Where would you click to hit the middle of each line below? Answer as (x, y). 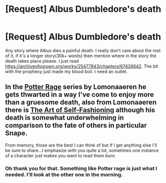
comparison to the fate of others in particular (76, 126)
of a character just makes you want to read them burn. (61, 155)
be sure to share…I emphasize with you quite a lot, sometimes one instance (82, 150)
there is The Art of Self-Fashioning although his (80, 110)
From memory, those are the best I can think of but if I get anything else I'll (81, 145)
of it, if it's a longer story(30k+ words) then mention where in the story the (81, 56)
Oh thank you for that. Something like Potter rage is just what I (81, 168)
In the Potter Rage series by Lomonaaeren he (76, 87)
